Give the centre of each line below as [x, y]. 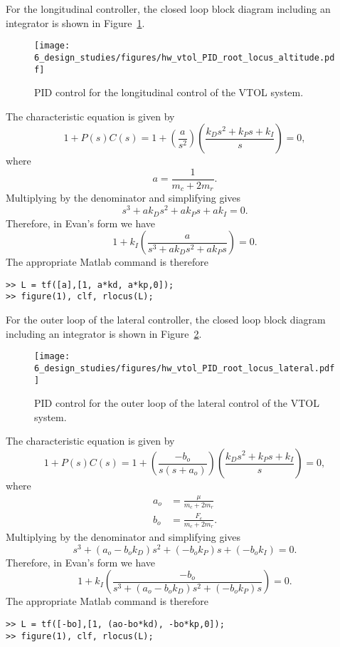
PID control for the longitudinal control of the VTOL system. [169, 92]
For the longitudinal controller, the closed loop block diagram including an [168, 9]
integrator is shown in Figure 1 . [75, 22]
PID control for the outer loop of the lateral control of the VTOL [177, 403]
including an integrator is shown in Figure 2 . [104, 333]
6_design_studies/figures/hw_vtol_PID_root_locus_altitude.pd [185, 57]
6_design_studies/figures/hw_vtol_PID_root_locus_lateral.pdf [185, 368]
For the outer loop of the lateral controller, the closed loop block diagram [166, 320]
